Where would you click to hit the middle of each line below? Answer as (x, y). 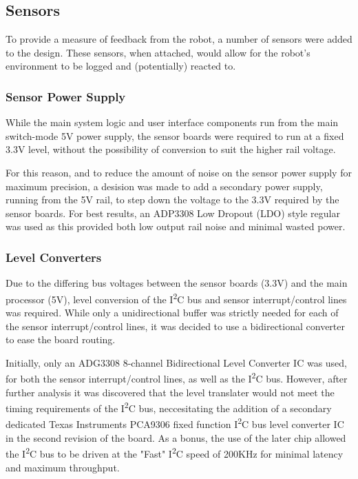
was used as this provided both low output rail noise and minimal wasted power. (176, 226)
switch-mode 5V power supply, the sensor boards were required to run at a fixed (175, 135)
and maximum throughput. (63, 467)
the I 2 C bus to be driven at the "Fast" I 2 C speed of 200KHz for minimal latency (175, 452)
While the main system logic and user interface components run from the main (172, 122)
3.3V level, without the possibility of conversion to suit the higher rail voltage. (171, 149)
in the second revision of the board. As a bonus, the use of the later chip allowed (176, 437)
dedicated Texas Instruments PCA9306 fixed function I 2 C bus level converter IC (175, 423)
